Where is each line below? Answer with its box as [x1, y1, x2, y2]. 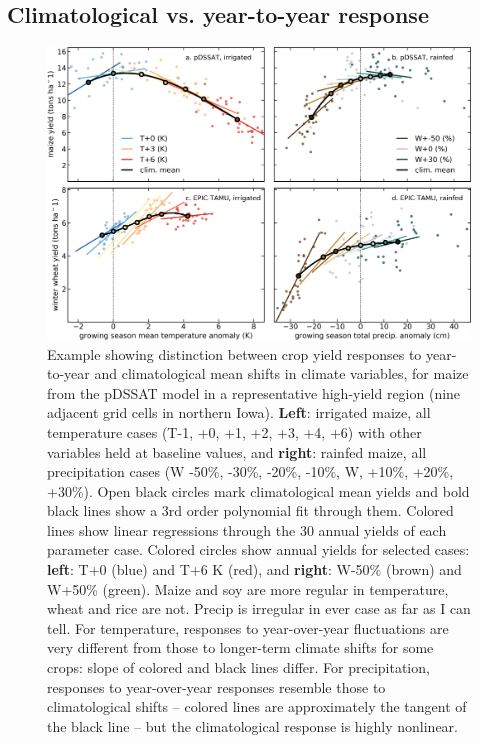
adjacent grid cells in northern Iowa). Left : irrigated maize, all [47, 402, 431, 423]
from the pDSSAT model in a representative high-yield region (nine [47, 382, 461, 403]
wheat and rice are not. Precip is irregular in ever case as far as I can [47, 598, 471, 619]
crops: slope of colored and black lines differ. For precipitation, [47, 657, 430, 678]
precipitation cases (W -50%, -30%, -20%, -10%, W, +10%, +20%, [47, 461, 454, 482]
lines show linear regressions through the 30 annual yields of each [47, 519, 447, 540]
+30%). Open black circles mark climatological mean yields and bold [47, 480, 470, 501]
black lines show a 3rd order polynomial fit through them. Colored [47, 500, 454, 521]
